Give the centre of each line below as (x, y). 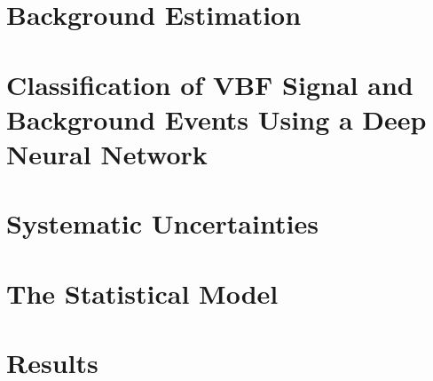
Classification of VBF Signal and (210, 84)
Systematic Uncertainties (162, 223)
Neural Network (107, 153)
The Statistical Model (142, 293)
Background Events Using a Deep (216, 119)
